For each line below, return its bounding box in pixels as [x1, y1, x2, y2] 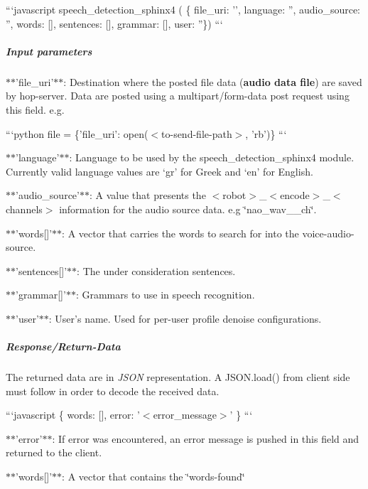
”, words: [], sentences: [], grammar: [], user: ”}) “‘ [6, 16, 223, 31]
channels [6, 201, 43, 216]
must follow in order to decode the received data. [6, 383, 220, 398]
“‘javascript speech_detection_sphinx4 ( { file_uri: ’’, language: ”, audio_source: [6, 2, 361, 16]
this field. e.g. [6, 102, 65, 117]
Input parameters [6, 43, 92, 58]
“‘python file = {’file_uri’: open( [6, 126, 148, 141]
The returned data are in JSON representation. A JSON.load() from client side [6, 370, 350, 385]
